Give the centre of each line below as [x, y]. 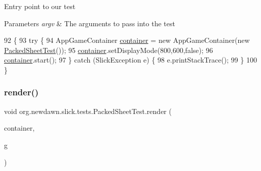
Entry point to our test [40, 6]
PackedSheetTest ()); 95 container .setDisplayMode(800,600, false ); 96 [109, 50]
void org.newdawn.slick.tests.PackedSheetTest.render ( [88, 111]
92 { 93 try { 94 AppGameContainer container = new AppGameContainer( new [127, 40]
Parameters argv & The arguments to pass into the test [90, 23]
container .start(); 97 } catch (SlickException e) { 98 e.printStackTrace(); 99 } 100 [130, 60]
